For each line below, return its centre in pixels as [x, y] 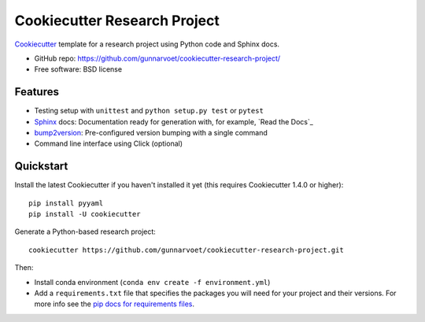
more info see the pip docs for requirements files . [114, 304]
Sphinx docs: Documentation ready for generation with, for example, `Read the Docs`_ [174, 121]
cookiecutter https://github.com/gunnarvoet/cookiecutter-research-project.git [186, 250]
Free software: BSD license [78, 69]
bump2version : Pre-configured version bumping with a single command [151, 133]
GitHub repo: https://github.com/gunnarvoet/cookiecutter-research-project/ [157, 58]
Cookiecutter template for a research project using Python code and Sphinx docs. [147, 44]
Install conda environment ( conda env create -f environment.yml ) [152, 282]
